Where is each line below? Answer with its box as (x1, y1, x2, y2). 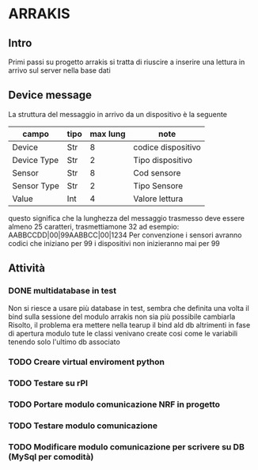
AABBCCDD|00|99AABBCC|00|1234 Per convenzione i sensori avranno (8, 230, 242, 240)
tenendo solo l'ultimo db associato (8, 337, 120, 347)
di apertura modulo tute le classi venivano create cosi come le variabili (8, 328, 238, 338)
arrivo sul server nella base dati (8, 66, 111, 75)
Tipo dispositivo (133, 154, 192, 165)
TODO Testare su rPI (8, 377, 89, 389)
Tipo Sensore (133, 180, 184, 191)
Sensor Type (12, 180, 59, 191)
